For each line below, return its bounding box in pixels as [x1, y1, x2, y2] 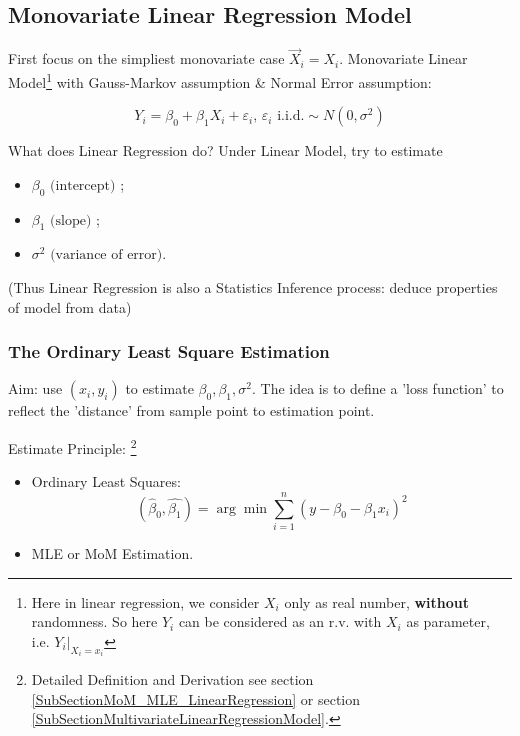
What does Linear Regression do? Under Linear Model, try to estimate [8, 140, 443, 161]
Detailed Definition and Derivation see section [31, 669, 314, 690]
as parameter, [406, 611, 490, 632]
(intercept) [50, 178, 116, 193]
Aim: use [8, 378, 63, 399]
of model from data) [8, 296, 132, 317]
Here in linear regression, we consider [31, 591, 260, 612]
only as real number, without [284, 591, 470, 612]
